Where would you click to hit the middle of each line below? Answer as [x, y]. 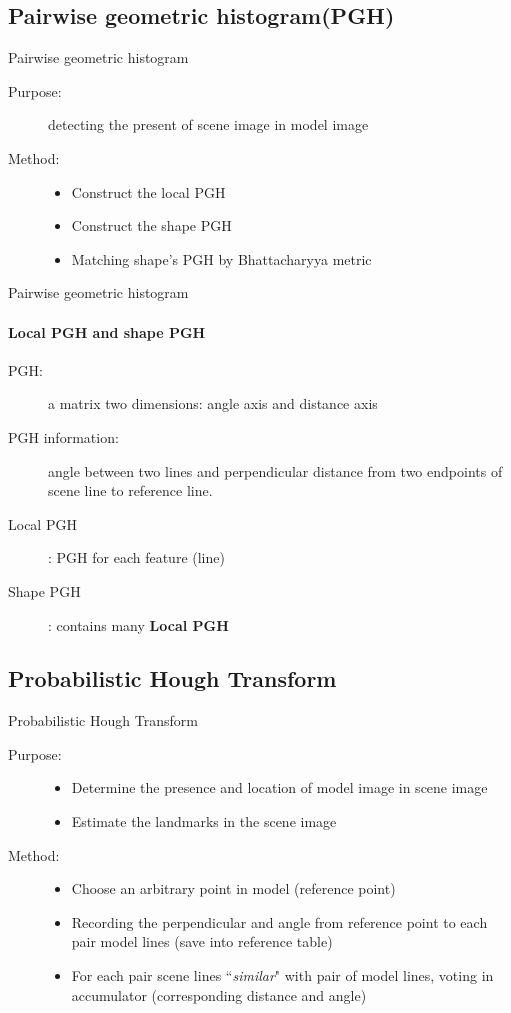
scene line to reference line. [130, 490]
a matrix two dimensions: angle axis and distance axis [213, 403]
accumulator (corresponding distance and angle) [219, 994]
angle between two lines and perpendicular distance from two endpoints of [275, 470]
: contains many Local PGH [138, 624]
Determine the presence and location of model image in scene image [279, 787]
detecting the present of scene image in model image [208, 124]
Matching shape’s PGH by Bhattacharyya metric [221, 258]
